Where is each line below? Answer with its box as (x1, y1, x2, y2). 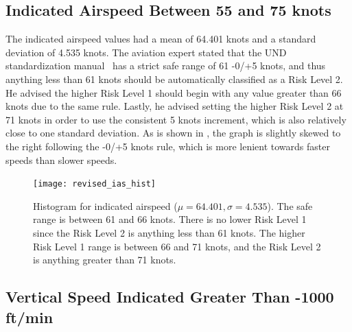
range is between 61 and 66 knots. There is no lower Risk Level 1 (33, 212, 307, 226)
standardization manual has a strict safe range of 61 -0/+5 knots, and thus (5, 58, 326, 73)
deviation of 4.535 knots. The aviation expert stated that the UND (5, 45, 287, 59)
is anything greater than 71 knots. (33, 252, 176, 267)
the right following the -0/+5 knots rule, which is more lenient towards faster (5, 139, 330, 153)
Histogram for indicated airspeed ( (33, 198, 178, 213)
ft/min (5, 306, 54, 327)
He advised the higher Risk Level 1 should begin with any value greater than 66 (5, 85, 342, 99)
